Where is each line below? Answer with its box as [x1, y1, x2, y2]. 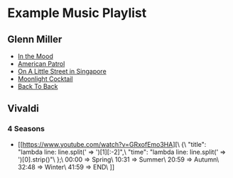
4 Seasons [7, 124, 45, 134]
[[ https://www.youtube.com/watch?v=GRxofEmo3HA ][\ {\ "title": [17, 140, 207, 148]
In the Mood [17, 52, 53, 60]
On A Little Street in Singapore [17, 67, 107, 75]
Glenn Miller [7, 33, 63, 45]
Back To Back [17, 82, 58, 90]
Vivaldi [7, 103, 39, 115]
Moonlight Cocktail [17, 74, 73, 83]
